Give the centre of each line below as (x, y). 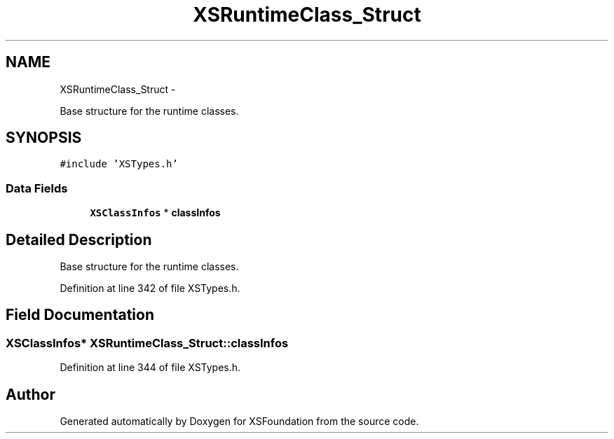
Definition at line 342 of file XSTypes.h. (150, 288)
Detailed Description (79, 239)
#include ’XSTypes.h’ (119, 164)
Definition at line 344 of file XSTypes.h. (150, 368)
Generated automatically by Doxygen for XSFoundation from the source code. (239, 421)
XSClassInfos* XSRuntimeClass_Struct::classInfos (147, 343)
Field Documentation (80, 315)
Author (30, 394)
